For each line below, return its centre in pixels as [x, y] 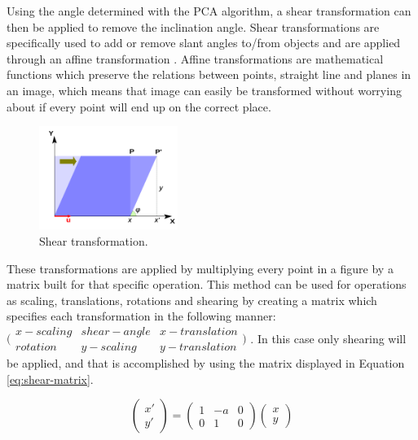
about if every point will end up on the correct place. [139, 106]
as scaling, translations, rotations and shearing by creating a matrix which [192, 300]
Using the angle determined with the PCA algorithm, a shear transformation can [209, 11]
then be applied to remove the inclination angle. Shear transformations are [193, 26]
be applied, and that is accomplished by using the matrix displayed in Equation [206, 362]
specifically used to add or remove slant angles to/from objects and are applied [204, 43]
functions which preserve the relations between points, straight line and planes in [209, 74]
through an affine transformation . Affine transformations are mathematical [195, 58]
